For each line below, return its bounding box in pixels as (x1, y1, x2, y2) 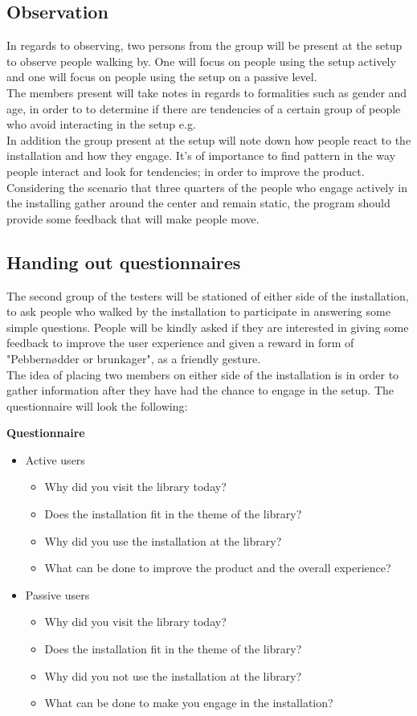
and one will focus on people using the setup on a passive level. (6, 68, 317, 85)
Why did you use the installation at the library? (44, 532, 282, 549)
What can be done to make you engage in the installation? (44, 694, 333, 711)
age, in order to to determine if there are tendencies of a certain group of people (6, 100, 401, 117)
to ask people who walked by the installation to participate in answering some (6, 303, 390, 320)
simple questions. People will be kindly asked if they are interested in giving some (6, 318, 409, 335)
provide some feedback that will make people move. (6, 210, 260, 227)
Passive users (25, 586, 90, 603)
